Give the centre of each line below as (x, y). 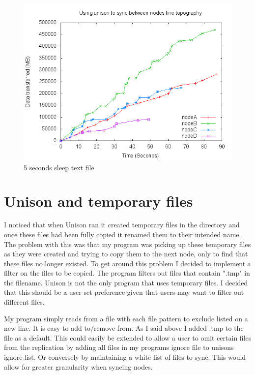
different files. (24, 302)
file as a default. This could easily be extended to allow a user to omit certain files (128, 337)
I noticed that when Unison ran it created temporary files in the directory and (122, 225)
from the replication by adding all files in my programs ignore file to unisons (119, 347)
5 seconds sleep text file (59, 167)
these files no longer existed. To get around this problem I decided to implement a (127, 263)
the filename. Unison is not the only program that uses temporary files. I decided (126, 282)
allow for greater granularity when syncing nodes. (78, 366)
